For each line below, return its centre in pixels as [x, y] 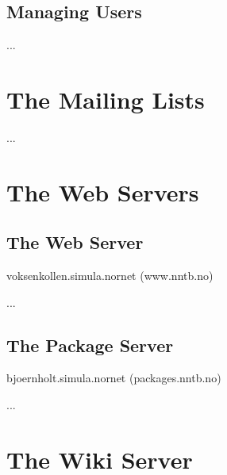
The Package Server [90, 345]
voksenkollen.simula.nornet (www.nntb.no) [110, 276]
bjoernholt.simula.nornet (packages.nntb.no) [114, 378]
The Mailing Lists [106, 99]
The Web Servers [103, 192]
